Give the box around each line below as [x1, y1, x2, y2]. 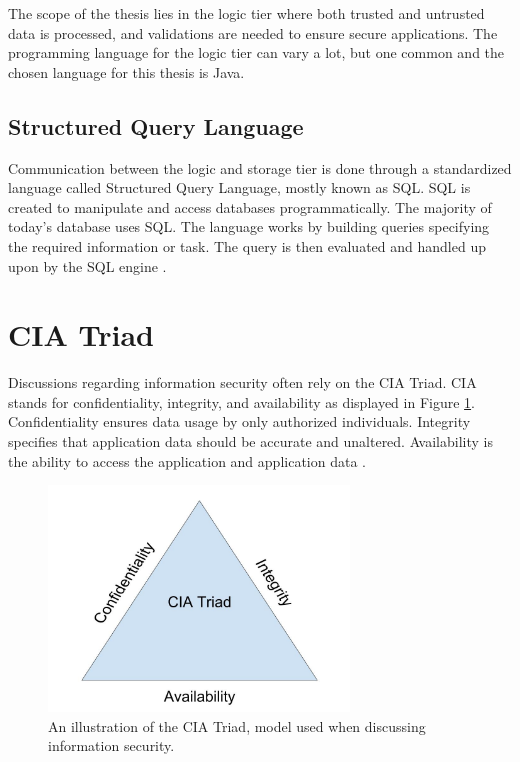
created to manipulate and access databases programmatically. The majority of [8, 196, 492, 217]
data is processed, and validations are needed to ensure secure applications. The [8, 22, 498, 43]
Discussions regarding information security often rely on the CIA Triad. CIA [8, 372, 477, 393]
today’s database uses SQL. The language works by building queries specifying [8, 216, 490, 237]
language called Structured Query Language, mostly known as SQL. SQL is [8, 177, 471, 198]
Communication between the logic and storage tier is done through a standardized [8, 157, 512, 178]
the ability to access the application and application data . [8, 450, 366, 471]
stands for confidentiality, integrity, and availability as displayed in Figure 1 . [8, 391, 475, 412]
